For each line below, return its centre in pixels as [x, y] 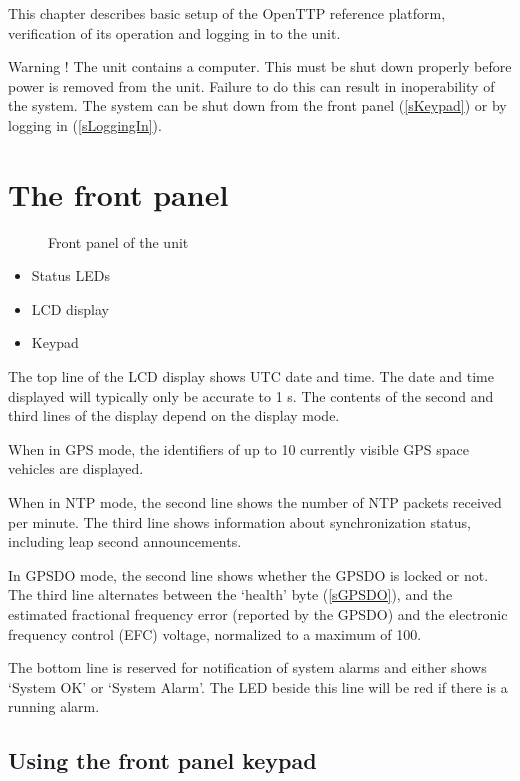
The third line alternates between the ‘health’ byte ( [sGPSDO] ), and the [230, 594]
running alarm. [54, 706]
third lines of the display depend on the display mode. [174, 415]
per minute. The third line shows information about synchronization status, [239, 521]
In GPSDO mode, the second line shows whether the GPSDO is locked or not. [248, 574]
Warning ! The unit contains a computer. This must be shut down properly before [260, 66]
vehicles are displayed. [76, 468]
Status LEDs [70, 275]
